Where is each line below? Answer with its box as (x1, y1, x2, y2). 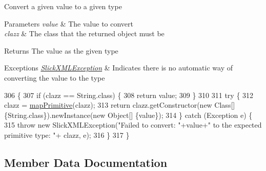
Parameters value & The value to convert (4, 18, 134, 29)
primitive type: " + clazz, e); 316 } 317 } (4, 129, 130, 140)
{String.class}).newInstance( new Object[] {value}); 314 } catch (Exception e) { (4, 109, 253, 120)
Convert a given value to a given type (4, 1, 122, 11)
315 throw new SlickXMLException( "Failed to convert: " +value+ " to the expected (4, 119, 262, 130)
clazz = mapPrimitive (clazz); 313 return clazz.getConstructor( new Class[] (4, 100, 235, 110)
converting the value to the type (4, 72, 105, 83)
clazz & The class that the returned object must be (4, 28, 165, 39)
